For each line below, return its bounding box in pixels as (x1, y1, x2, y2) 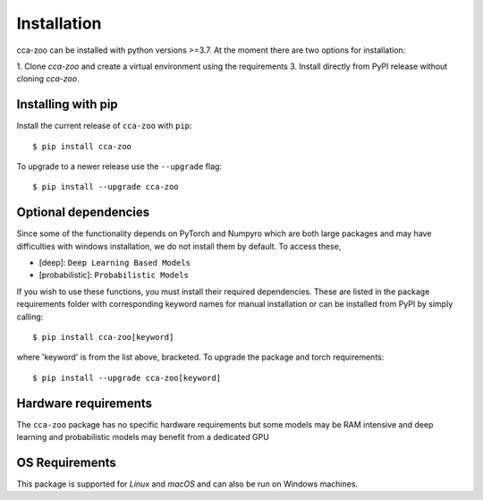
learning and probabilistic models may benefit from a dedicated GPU (16, 432, 270, 443)
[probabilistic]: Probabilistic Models (38, 269, 190, 281)
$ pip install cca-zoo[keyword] (32, 332, 174, 343)
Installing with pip (16, 97, 118, 112)
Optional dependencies (16, 205, 150, 220)
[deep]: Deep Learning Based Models (38, 258, 191, 268)
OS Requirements (16, 454, 116, 470)
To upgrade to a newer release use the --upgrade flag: (16, 161, 223, 172)
